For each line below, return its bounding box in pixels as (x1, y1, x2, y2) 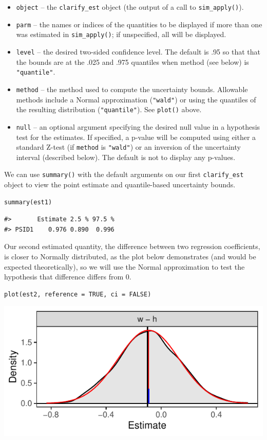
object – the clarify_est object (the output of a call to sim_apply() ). (16, 2, 244, 12)
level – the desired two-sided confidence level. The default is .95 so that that (16, 46, 260, 57)
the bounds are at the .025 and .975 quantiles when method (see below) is (16, 56, 249, 67)
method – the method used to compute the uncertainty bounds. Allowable (16, 83, 248, 94)
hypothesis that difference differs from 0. (4, 271, 131, 282)
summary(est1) (4, 198, 52, 206)
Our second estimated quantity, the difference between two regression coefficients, (4, 241, 260, 252)
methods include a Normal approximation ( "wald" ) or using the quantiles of (16, 94, 256, 104)
